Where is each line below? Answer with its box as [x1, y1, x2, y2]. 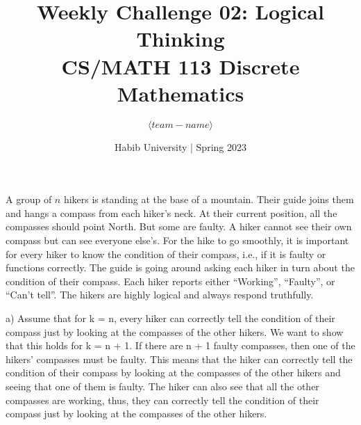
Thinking [136, 24, 225, 53]
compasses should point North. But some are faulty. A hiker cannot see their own [6, 219, 352, 234]
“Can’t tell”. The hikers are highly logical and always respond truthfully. [6, 287, 314, 302]
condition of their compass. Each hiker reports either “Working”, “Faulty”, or [6, 273, 335, 288]
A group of [6, 192, 52, 207]
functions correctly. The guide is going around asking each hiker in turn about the [6, 260, 355, 275]
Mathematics [117, 79, 244, 107]
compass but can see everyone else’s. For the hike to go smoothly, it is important [6, 233, 349, 248]
